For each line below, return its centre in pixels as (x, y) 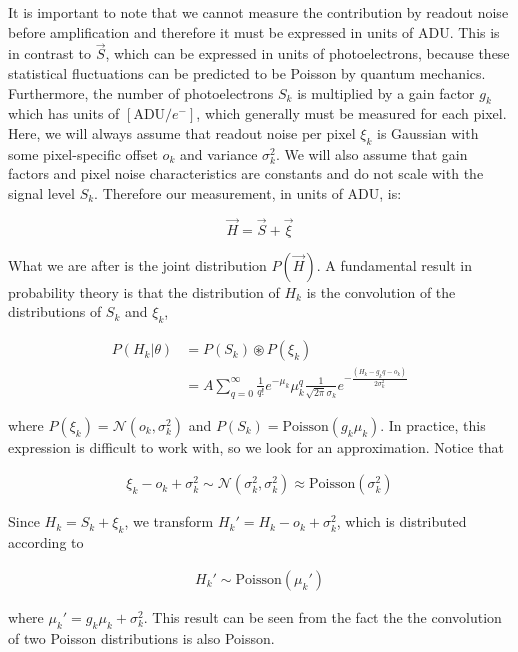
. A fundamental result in (394, 264)
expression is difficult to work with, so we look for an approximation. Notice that (256, 446)
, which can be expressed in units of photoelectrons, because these (307, 53)
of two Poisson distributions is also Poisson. (141, 637)
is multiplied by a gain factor (386, 92)
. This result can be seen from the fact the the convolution (322, 616)
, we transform (169, 521)
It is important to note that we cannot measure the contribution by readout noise (258, 12)
